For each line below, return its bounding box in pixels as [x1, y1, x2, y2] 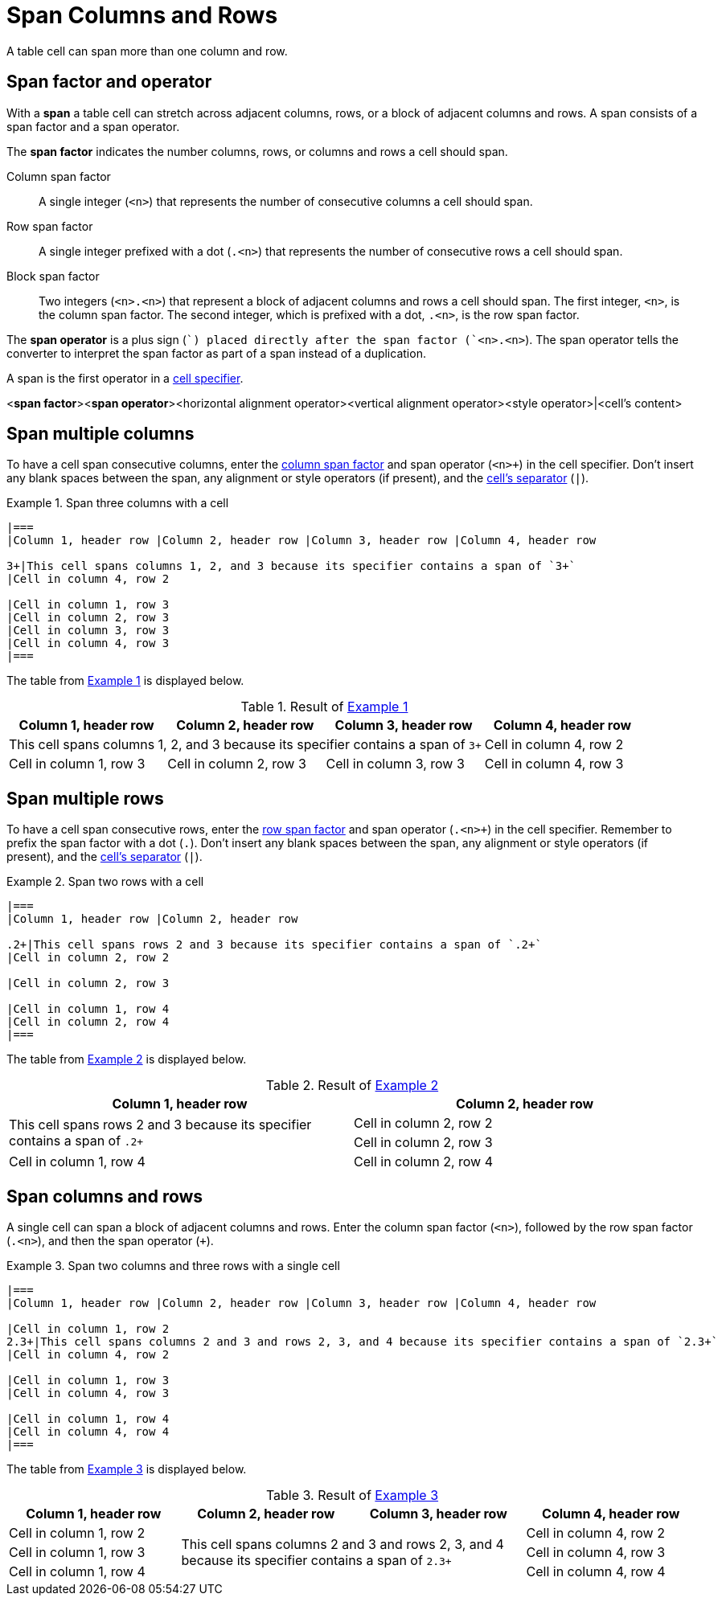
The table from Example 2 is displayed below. [6, 1052, 247, 1067]
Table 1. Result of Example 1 [240, 699, 408, 715]
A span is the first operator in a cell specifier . [6, 371, 244, 385]
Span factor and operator [6, 72, 212, 92]
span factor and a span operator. [6, 119, 180, 133]
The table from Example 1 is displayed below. [6, 674, 244, 688]
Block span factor [6, 268, 100, 283]
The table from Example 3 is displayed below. [6, 1462, 247, 1477]
